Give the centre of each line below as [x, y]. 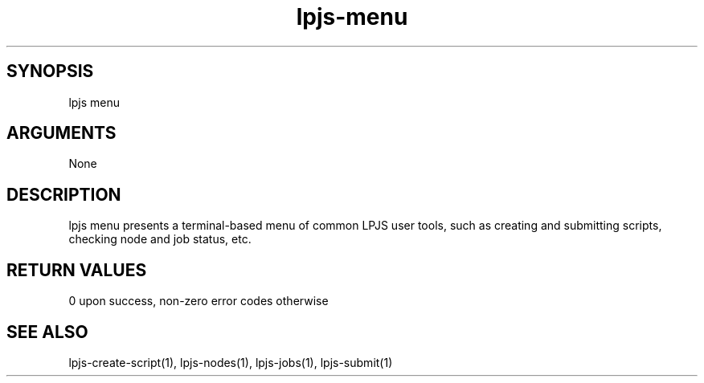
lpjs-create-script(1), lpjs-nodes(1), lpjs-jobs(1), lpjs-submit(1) [231, 362]
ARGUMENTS [61, 133]
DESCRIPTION [64, 194]
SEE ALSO [47, 332]
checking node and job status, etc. [160, 239]
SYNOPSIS [50, 71]
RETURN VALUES [77, 270]
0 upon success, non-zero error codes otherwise [199, 301]
